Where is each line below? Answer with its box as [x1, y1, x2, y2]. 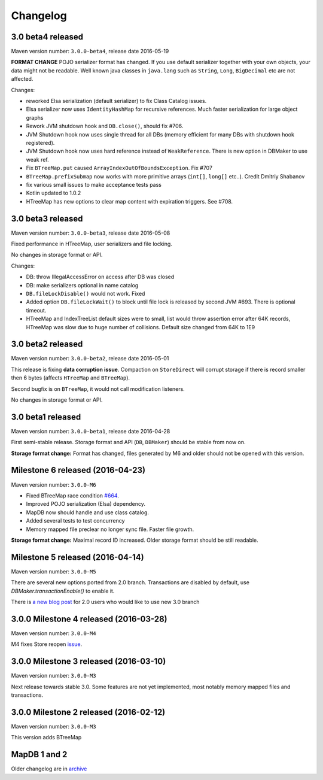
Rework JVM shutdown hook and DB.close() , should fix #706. [26, 123, 184, 130]
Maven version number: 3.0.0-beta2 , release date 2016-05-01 [11, 355, 169, 362]
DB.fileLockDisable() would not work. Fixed [26, 290, 145, 297]
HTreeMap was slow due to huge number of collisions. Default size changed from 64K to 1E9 [26, 323, 255, 330]
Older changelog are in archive [11, 765, 87, 772]
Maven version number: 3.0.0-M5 [11, 567, 96, 575]
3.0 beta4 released [11, 32, 84, 42]
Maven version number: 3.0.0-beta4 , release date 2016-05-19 [11, 48, 169, 55]
